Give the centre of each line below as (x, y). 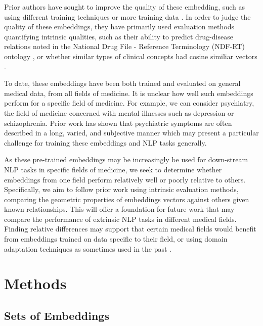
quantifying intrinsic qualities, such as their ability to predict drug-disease (119, 36)
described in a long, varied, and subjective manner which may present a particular (131, 133)
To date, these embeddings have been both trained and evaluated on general (122, 83)
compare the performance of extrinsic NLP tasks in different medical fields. (120, 219)
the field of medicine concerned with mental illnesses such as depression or (119, 112)
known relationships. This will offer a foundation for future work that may (119, 209)
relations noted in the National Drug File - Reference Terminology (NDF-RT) (124, 46)
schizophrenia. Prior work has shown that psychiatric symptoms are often (118, 123)
